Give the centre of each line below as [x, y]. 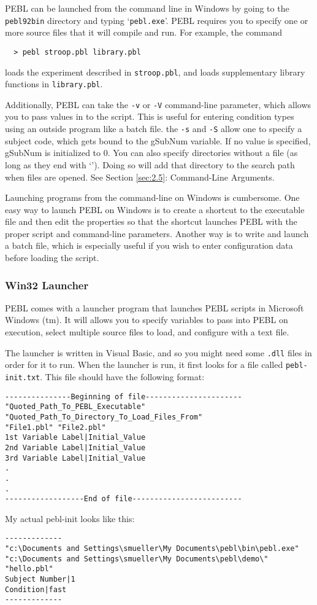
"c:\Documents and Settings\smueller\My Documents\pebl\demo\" [137, 559]
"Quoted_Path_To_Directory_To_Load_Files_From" [104, 417]
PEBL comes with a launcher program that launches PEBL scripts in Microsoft [155, 307]
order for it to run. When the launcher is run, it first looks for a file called [144, 365]
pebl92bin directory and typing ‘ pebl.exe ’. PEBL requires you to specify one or [157, 20]
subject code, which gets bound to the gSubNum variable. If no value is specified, [158, 140]
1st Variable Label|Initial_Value [75, 438]
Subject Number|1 [40, 580]
